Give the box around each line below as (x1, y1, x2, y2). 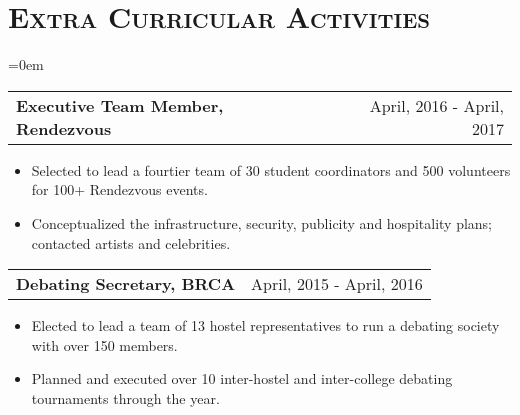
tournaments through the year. (31, 387, 220, 408)
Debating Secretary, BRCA (16, 272, 236, 296)
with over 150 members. (31, 334, 178, 355)
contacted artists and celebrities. (31, 232, 231, 253)
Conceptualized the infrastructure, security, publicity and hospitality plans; (31, 212, 493, 233)
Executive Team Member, (16, 93, 224, 117)
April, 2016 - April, (369, 93, 504, 117)
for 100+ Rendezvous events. (31, 179, 208, 200)
